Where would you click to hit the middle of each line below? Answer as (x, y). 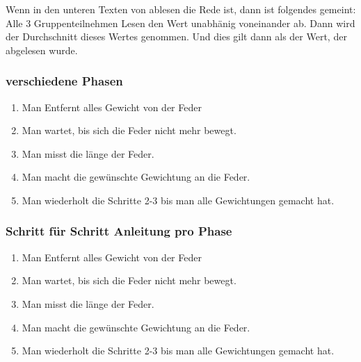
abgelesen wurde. (42, 50)
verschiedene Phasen (64, 81)
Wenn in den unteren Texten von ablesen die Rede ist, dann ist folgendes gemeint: (181, 9)
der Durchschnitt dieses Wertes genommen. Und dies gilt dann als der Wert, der (176, 36)
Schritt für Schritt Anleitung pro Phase (119, 231)
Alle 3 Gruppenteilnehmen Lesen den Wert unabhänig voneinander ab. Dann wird (180, 23)
